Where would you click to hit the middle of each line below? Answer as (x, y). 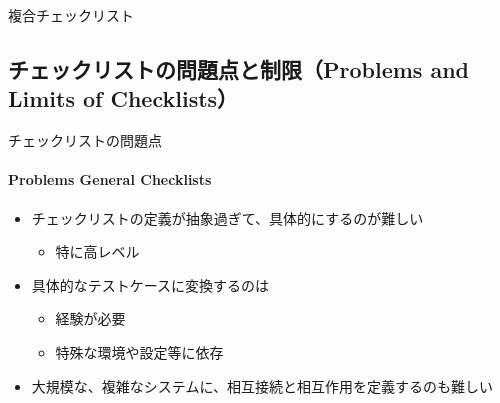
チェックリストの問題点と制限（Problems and (238, 68)
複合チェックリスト (71, 15)
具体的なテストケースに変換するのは (150, 284)
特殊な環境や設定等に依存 (139, 351)
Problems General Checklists (110, 179)
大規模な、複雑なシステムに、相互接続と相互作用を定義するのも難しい (262, 385)
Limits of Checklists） (123, 98)
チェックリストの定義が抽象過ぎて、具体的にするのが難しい (227, 217)
